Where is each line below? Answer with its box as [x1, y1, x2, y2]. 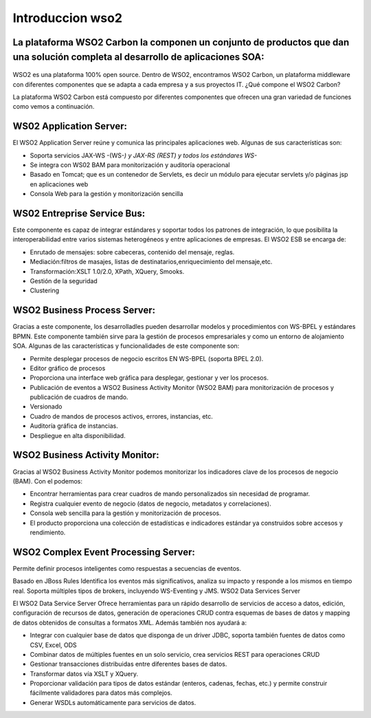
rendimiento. [30, 528, 66, 536]
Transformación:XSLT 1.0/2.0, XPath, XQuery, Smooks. [30, 267, 185, 275]
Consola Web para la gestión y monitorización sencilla [30, 190, 183, 198]
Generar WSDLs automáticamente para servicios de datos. [30, 698, 196, 706]
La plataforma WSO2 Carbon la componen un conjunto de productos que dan [12, 36, 350, 48]
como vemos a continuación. [12, 102, 95, 111]
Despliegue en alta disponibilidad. [30, 431, 126, 439]
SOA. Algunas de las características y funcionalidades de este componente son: [12, 342, 240, 350]
